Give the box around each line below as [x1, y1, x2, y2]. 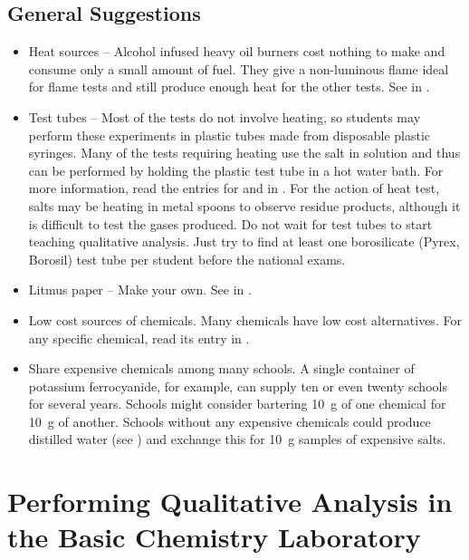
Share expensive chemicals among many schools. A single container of [28, 359, 415, 378]
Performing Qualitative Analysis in [7, 483, 453, 520]
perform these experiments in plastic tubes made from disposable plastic [28, 125, 431, 144]
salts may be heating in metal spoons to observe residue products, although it [28, 196, 461, 215]
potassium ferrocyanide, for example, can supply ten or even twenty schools [28, 376, 447, 395]
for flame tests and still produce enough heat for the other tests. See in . [28, 77, 430, 96]
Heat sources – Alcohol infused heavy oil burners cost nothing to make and [28, 42, 445, 61]
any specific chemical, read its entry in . [28, 328, 250, 347]
